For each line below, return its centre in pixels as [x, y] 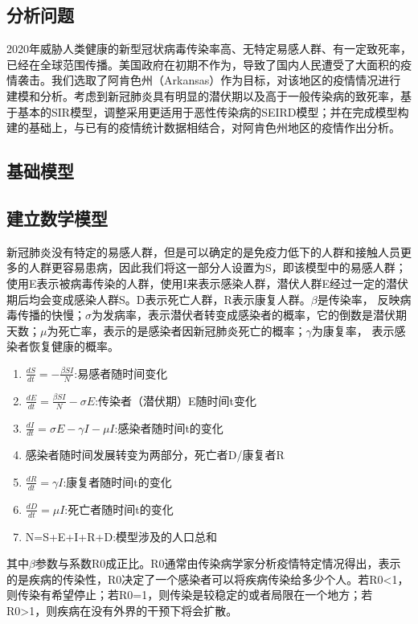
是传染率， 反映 [359, 299]
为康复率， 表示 [353, 330]
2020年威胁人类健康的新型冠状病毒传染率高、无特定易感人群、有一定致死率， [209, 49]
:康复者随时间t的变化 [117, 481]
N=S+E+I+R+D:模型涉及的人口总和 [121, 536]
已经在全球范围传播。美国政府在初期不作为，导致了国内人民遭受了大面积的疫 [209, 64]
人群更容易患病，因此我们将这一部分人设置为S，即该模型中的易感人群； [217, 267]
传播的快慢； [51, 315]
